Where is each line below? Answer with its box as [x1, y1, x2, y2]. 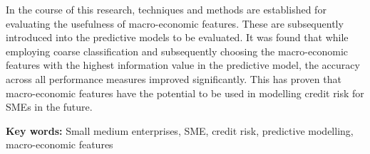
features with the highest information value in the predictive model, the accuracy [6, 57, 360, 72]
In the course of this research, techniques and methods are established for [6, 2, 327, 16]
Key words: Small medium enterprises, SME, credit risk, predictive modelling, [6, 123, 354, 138]
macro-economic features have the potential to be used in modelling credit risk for [6, 85, 364, 100]
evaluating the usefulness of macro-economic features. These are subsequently [6, 16, 344, 31]
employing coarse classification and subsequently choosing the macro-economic [6, 43, 349, 58]
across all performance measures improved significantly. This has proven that [6, 71, 341, 86]
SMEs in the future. [6, 99, 93, 114]
